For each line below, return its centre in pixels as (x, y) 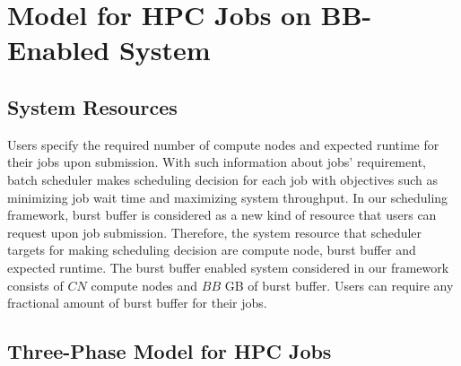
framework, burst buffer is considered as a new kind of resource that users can (222, 215)
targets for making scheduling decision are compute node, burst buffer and (212, 250)
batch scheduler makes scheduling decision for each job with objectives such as (223, 179)
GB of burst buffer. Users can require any (339, 285)
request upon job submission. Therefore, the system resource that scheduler (215, 232)
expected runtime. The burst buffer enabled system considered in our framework (228, 267)
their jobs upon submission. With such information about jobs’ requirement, (217, 162)
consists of (35, 285)
